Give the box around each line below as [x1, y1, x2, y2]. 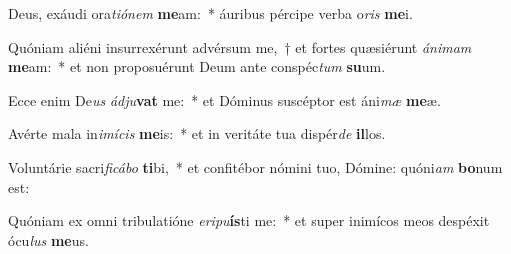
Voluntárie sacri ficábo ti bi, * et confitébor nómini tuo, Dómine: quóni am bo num [8, 156, 503, 177]
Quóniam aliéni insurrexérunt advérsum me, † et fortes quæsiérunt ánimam [8, 36, 472, 57]
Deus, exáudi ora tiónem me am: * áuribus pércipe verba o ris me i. [8, 3, 413, 23]
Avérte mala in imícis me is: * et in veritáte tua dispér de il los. [8, 123, 386, 144]
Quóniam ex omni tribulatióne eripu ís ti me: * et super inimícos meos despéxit [8, 210, 490, 231]
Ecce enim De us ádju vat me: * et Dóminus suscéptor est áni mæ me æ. [8, 89, 441, 110]
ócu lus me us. [8, 229, 89, 250]
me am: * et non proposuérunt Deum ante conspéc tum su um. [8, 56, 386, 77]
